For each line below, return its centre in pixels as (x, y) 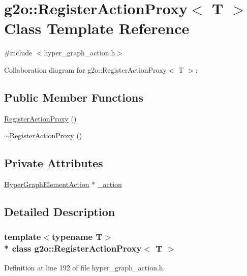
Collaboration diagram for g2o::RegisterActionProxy (85, 69)
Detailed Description (60, 212)
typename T (77, 237)
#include (18, 53)
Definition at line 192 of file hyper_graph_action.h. (85, 267)
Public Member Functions (74, 97)
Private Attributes (54, 163)
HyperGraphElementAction (47, 184)
